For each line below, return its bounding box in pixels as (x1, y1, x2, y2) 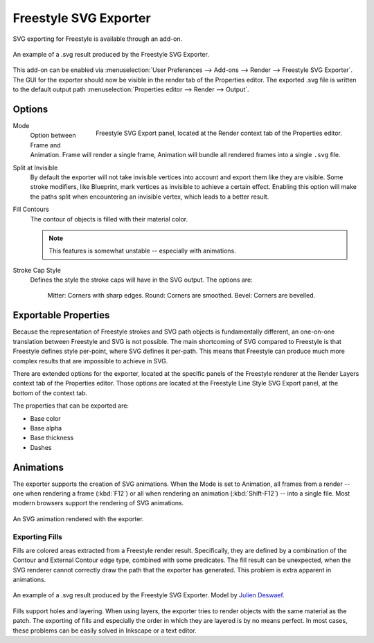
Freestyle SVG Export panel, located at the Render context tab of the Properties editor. (96, 129, 342, 137)
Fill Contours (12, 205, 50, 214)
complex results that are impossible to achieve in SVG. (12, 356, 168, 365)
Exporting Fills (12, 532, 62, 541)
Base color (30, 414, 61, 422)
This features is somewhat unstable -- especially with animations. (48, 246, 237, 255)
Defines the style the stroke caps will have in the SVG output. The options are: (30, 275, 253, 284)
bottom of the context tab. (12, 388, 88, 397)
